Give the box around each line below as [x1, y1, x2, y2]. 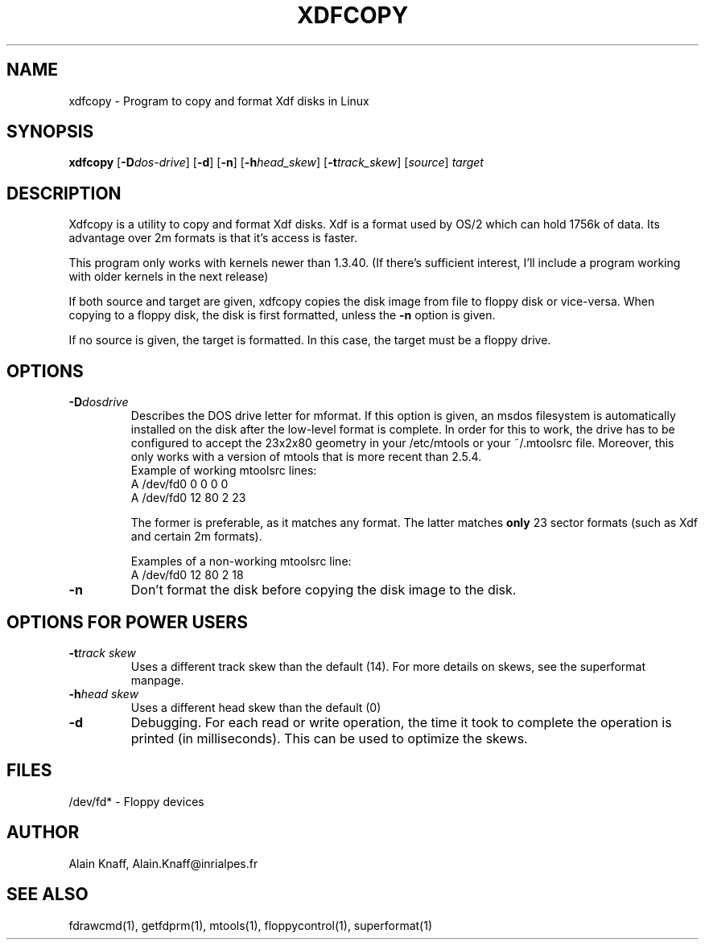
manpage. [130, 672, 184, 687]
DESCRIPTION [6, 183, 122, 204]
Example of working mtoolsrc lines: [130, 463, 317, 478]
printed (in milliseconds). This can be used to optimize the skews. [130, 730, 528, 747]
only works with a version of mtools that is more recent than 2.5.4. [130, 450, 482, 464]
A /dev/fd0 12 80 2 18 [130, 568, 244, 582]
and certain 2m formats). [130, 529, 262, 544]
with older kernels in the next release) [68, 269, 269, 284]
